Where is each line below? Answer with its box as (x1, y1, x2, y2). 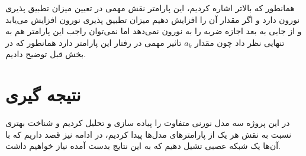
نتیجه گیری (5, 82, 81, 107)
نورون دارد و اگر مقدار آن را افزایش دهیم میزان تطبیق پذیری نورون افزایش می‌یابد (5, 13, 300, 25)
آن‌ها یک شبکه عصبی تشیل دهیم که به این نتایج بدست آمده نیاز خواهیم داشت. (5, 140, 281, 152)
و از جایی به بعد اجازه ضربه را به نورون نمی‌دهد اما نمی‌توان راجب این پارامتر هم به (5, 25, 302, 37)
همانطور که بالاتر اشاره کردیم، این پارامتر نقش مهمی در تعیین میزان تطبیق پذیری (5, 2, 295, 14)
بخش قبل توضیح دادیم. (5, 48, 86, 60)
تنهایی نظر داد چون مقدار (195, 36, 285, 48)
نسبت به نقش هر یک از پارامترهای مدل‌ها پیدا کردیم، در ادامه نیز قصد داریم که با (5, 128, 292, 140)
